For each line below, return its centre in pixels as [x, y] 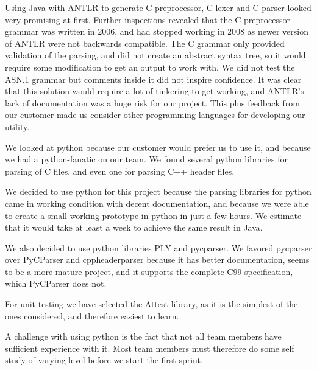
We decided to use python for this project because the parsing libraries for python [158, 191]
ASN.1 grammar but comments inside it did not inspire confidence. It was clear [153, 79]
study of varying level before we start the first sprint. [104, 360]
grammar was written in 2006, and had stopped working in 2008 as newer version [157, 31]
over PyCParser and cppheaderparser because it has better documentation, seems [157, 260]
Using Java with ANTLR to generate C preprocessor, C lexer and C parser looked [158, 7]
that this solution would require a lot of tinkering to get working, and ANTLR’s [155, 91]
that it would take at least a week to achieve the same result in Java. [134, 227]
